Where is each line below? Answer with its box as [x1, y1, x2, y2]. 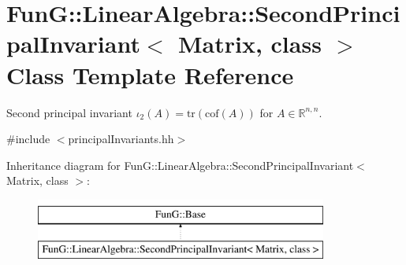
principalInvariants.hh [68, 131, 174, 147]
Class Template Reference [6, 58, 294, 90]
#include [6, 131, 50, 147]
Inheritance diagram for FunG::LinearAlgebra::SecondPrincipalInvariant [6, 156, 354, 173]
